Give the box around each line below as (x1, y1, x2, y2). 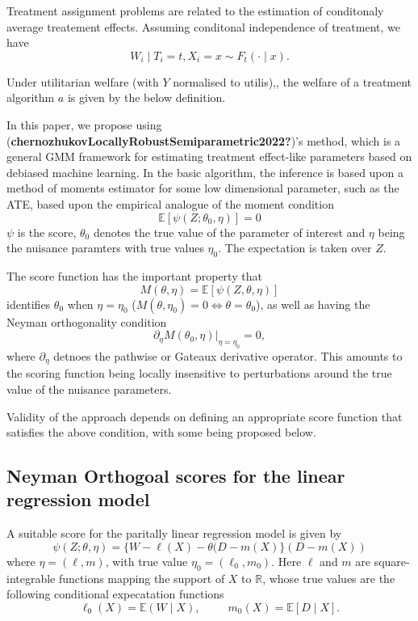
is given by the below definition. (67, 89, 226, 106)
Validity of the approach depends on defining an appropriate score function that (6, 408, 403, 425)
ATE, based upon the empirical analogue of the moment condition (6, 195, 334, 212)
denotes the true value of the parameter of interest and (93, 223, 366, 240)
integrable (6, 569, 56, 586)
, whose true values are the (262, 569, 395, 586)
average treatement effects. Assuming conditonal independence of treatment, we (6, 18, 400, 35)
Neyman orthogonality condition (6, 313, 167, 330)
